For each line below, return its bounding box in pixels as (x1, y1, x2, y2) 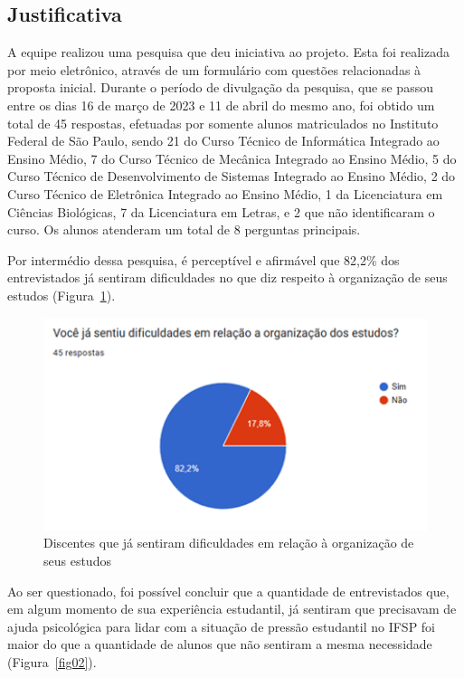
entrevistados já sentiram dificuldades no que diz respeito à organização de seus (7, 268, 448, 287)
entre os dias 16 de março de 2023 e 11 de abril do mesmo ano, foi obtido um (7, 95, 435, 114)
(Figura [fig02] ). (7, 652, 97, 671)
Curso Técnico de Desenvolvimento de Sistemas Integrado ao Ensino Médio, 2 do (7, 167, 456, 186)
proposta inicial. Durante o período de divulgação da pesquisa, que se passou (7, 78, 433, 97)
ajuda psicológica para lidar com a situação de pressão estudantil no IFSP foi (7, 616, 436, 635)
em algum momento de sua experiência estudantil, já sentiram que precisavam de (7, 599, 457, 618)
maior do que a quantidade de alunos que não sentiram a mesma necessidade (7, 635, 432, 654)
